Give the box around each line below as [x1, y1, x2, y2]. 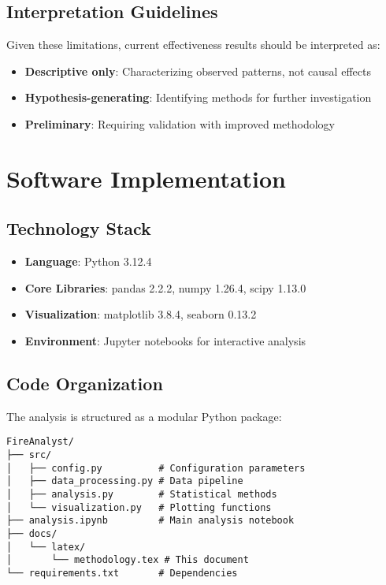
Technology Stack [6, 216, 151, 240]
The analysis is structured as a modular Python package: [6, 408, 282, 424]
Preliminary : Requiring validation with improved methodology [24, 115, 336, 132]
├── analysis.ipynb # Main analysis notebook [6, 515, 295, 527]
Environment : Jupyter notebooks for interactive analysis [24, 332, 306, 348]
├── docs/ [6, 527, 58, 539]
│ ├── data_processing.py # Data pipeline [6, 475, 243, 487]
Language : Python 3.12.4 [24, 253, 152, 270]
